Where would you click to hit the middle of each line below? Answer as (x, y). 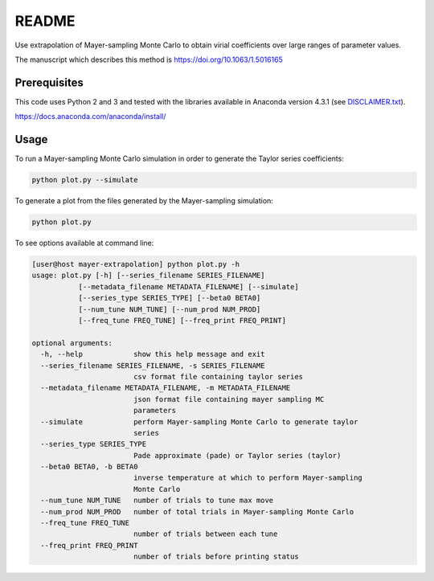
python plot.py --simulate (85, 180)
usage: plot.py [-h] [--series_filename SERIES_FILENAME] (148, 276)
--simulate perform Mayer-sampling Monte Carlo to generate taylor (199, 421)
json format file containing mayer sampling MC (229, 399)
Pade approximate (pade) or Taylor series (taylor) (237, 455)
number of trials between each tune (205, 534)
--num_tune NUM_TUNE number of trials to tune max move (157, 501)
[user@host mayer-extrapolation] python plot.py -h (136, 264)
